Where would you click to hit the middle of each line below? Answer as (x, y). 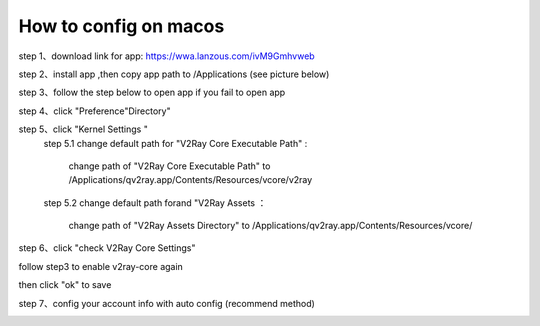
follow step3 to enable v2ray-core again (101, 266)
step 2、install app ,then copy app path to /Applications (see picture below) (174, 74)
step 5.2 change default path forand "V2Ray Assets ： (155, 202)
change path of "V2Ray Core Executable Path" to (169, 166)
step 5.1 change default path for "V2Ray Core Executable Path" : (175, 143)
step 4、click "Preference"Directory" (94, 111)
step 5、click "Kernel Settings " (83, 129)
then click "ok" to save (65, 285)
